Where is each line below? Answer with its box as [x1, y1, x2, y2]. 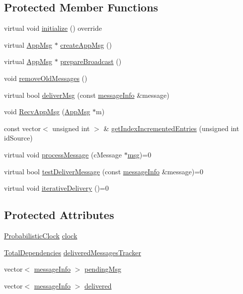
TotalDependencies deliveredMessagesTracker [4, 247, 141, 257]
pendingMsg [84, 264, 121, 274]
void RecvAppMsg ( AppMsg [4, 106, 90, 117]
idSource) [4, 133, 33, 143]
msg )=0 [127, 149, 152, 159]
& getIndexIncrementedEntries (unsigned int [103, 123, 240, 133]
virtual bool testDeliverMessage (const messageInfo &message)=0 [4, 166, 204, 176]
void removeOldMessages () [4, 73, 87, 83]
